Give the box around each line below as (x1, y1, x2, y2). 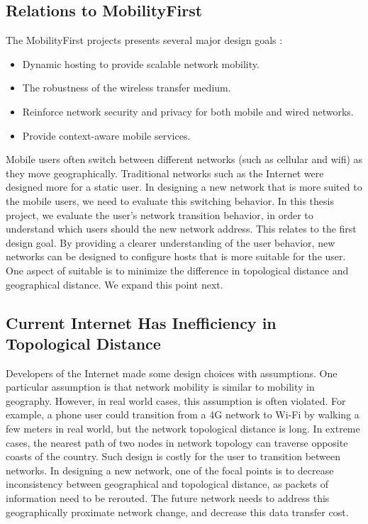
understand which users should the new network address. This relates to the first (6, 221, 357, 236)
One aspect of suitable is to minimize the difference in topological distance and (6, 262, 349, 277)
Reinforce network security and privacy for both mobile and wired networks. (22, 104, 354, 118)
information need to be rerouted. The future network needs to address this (6, 491, 330, 506)
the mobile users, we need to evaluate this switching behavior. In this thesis (6, 193, 334, 208)
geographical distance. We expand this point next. (6, 277, 223, 291)
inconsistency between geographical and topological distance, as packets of (6, 476, 329, 491)
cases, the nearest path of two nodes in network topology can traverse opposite (6, 435, 348, 450)
